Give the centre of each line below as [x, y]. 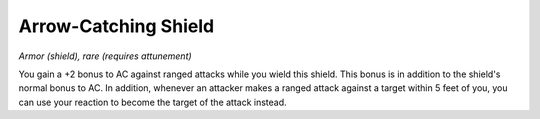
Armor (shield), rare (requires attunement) [105, 56]
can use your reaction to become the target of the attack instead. [152, 102]
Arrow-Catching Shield [116, 26]
